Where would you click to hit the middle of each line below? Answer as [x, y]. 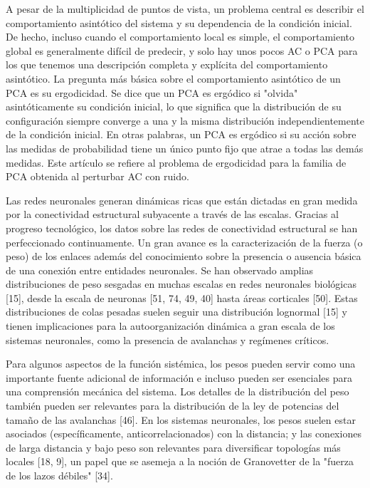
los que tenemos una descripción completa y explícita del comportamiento [167, 64]
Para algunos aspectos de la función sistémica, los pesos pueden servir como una [181, 364]
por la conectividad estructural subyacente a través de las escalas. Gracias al [172, 214]
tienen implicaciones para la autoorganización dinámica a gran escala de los [170, 326]
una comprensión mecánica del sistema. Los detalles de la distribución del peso [178, 391]
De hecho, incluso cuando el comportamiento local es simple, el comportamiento [180, 37]
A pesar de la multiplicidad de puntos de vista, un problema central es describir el [185, 9]
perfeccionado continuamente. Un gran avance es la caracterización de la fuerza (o [184, 242]
